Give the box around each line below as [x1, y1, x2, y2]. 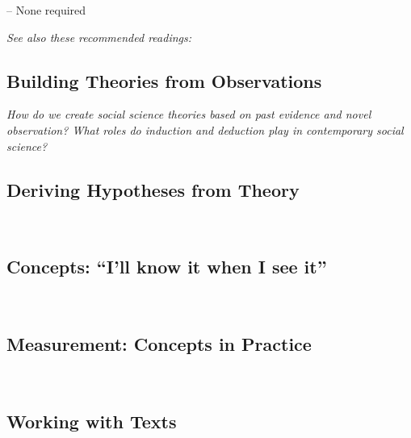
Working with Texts [6, 408, 177, 433]
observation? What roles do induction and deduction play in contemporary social [6, 121, 404, 138]
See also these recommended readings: [6, 28, 192, 45]
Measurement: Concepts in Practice [6, 332, 312, 357]
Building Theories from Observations [6, 68, 322, 93]
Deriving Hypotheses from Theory [6, 177, 300, 202]
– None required [6, 2, 86, 18]
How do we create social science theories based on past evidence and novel [6, 106, 371, 123]
